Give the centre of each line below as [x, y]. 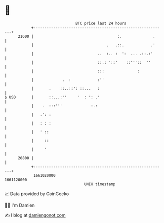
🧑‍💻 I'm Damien [20, 205]
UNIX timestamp [100, 184]
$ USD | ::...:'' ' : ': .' [52, 97]
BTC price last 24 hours [101, 23]
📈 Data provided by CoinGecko [37, 194]
